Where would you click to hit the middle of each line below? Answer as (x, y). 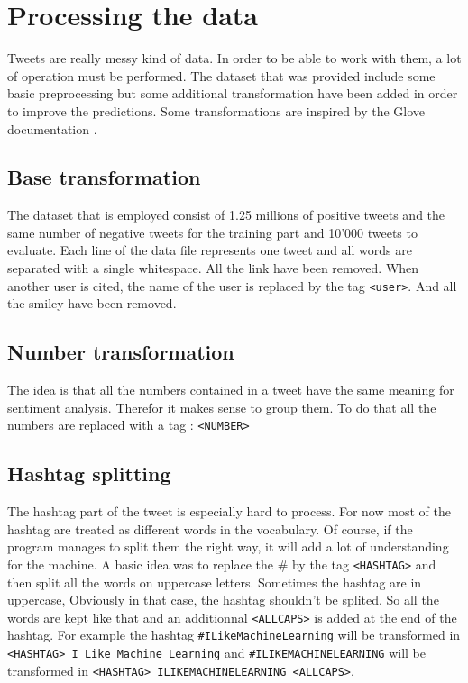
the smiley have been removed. (92, 303)
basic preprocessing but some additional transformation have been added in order (233, 93)
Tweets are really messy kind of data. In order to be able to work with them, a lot (234, 58)
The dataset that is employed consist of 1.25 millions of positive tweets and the (226, 215)
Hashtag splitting (89, 474)
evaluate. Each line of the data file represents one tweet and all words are (210, 250)
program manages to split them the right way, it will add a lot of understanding (228, 546)
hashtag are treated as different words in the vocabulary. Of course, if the (210, 528)
